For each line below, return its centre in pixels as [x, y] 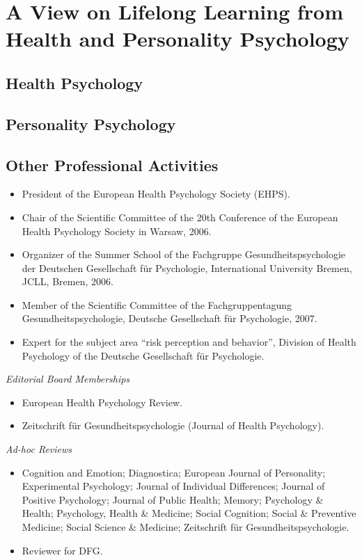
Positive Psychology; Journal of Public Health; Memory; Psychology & [173, 499]
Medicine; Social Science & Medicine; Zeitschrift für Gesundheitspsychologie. [186, 527]
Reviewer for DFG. [62, 550]
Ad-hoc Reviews [39, 449]
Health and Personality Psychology [178, 39]
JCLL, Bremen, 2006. [68, 281]
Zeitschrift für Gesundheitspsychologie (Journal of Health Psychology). [173, 425]
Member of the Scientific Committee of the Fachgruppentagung [157, 304]
